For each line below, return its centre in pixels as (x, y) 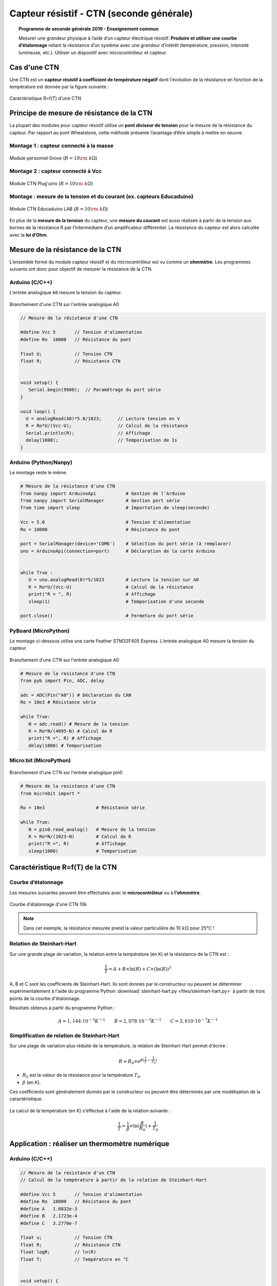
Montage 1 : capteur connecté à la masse (62, 146)
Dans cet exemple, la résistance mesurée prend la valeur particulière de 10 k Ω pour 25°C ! (119, 928)
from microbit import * (50, 793)
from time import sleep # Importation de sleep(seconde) (115, 508)
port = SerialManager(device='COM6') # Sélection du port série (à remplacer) (126, 544)
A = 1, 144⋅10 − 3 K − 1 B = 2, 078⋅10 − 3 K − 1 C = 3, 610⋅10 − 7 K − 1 (138, 1021)
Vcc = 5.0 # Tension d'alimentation (105, 522)
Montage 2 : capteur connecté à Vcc (56, 171)
